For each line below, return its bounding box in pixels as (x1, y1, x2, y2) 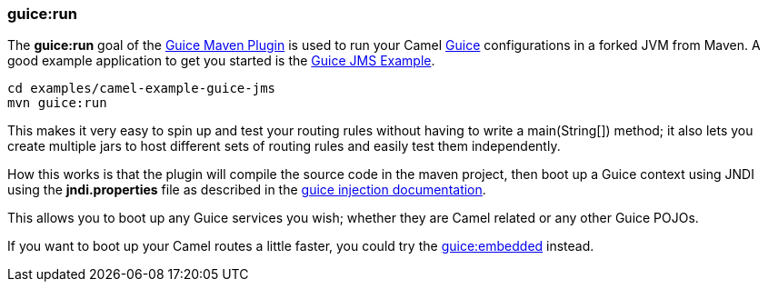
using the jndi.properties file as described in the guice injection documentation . (7, 182, 486, 198)
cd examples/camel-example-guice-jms (7, 81, 276, 96)
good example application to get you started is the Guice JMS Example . (7, 53, 435, 69)
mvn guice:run (7, 95, 107, 111)
